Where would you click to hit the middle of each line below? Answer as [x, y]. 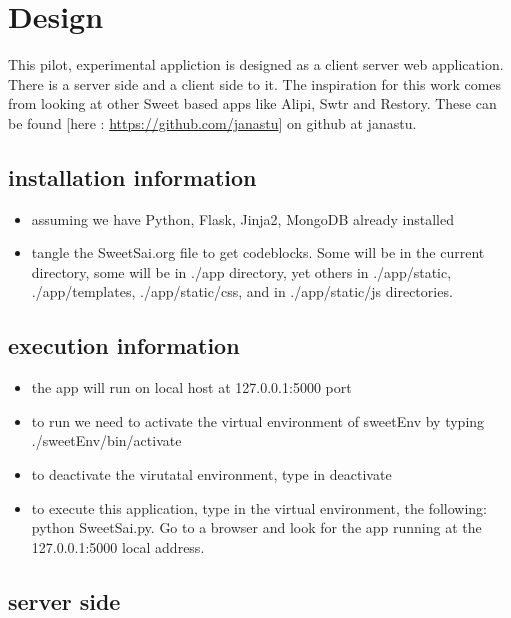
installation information [132, 176]
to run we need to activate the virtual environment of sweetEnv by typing [258, 420]
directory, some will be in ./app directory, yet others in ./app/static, [241, 271]
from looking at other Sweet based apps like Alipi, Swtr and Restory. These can [252, 103]
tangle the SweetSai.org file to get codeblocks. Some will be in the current [258, 252]
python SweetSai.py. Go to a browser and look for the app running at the [256, 527]
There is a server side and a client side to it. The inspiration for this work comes [255, 83]
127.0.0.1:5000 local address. [118, 546]
